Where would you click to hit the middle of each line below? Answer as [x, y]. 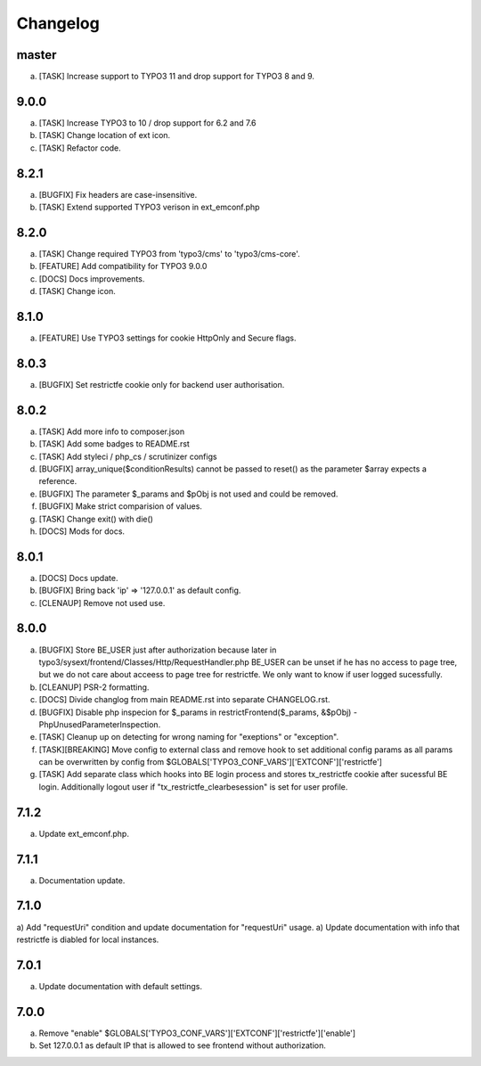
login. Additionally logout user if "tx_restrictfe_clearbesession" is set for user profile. [193, 787]
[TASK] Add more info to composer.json [112, 431]
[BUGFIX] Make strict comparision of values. [120, 506]
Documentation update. [82, 880]
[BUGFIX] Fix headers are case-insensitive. [118, 194]
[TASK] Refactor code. [80, 148]
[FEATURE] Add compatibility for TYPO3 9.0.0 [123, 266]
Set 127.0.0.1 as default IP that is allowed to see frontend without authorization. [183, 1045]
